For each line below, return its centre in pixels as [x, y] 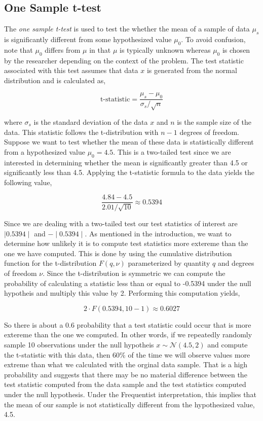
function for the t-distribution [50, 263]
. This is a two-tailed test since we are [172, 151]
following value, [28, 182]
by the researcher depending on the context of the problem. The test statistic [124, 60]
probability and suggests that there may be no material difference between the [126, 374]
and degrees [236, 263]
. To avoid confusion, [213, 39]
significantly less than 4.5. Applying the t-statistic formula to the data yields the [129, 172]
